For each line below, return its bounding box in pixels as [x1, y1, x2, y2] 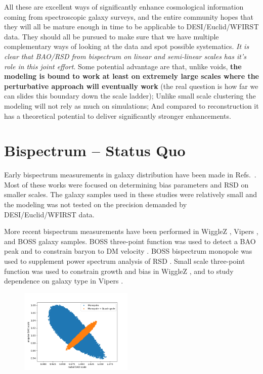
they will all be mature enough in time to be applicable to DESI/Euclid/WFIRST [4, 21, 259, 32]
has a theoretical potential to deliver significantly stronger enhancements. [4, 110, 231, 121]
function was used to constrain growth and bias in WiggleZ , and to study [4, 265, 234, 276]
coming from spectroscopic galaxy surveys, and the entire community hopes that [4, 11, 253, 22]
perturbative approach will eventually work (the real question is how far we [4, 80, 258, 91]
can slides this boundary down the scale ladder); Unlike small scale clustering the [4, 90, 256, 101]
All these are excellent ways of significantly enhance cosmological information [4, 2, 244, 12]
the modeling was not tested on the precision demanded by [4, 199, 187, 210]
